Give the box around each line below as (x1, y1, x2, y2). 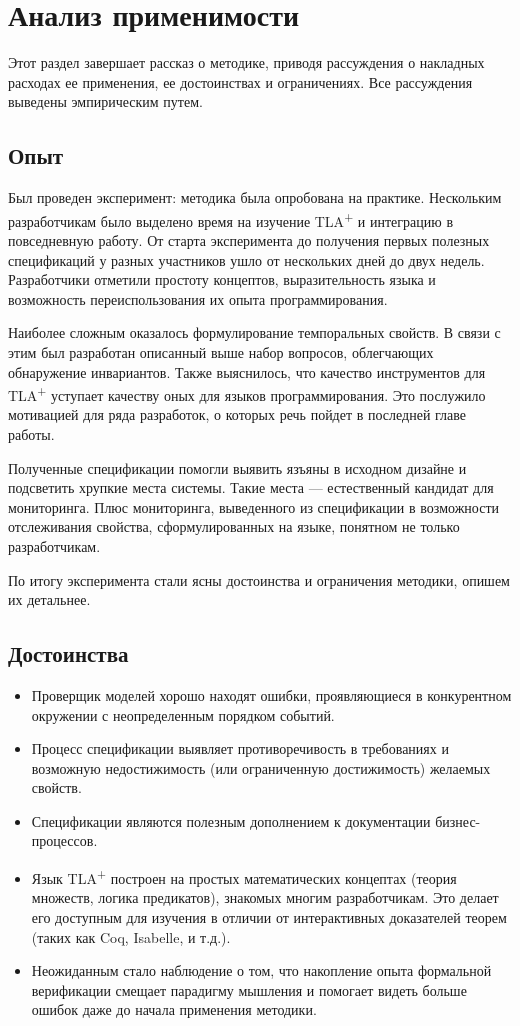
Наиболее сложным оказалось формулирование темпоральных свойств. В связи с (8, 322, 501, 343)
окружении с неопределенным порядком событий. (31, 704, 335, 725)
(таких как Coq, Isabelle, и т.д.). (31, 926, 231, 947)
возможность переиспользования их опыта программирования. (8, 288, 388, 309)
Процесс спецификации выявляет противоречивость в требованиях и (31, 738, 449, 759)
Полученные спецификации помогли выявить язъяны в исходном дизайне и (8, 457, 467, 478)
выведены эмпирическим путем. (8, 91, 203, 112)
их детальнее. (8, 589, 91, 610)
